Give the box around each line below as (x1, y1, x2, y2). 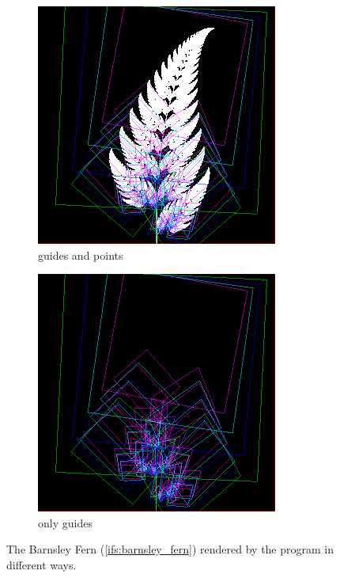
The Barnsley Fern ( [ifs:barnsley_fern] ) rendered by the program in (6, 541, 334, 557)
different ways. (6, 556, 77, 572)
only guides (38, 514, 93, 530)
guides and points (38, 246, 123, 263)
